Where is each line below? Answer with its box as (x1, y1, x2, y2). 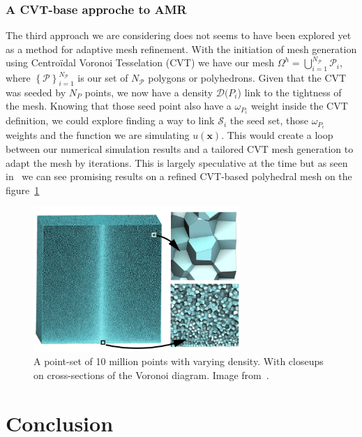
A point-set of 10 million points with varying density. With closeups (33, 354, 324, 369)
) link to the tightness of (237, 84, 342, 99)
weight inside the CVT (250, 98, 348, 113)
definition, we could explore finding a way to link (6, 113, 215, 128)
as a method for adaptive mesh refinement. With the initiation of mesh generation (6, 41, 357, 56)
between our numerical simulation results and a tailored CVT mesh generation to (6, 142, 354, 156)
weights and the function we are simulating (6, 128, 190, 142)
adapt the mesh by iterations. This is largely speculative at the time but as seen (6, 155, 348, 170)
